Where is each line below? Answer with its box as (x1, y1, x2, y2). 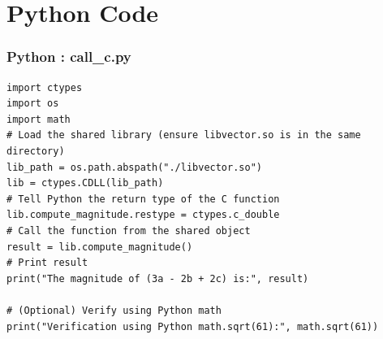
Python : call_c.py (6, 46, 131, 67)
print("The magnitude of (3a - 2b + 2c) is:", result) (6, 272, 309, 285)
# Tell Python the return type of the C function (6, 193, 280, 205)
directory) (6, 145, 65, 157)
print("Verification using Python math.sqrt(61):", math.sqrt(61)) (6, 320, 379, 332)
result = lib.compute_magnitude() (6, 241, 193, 253)
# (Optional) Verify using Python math (6, 304, 222, 316)
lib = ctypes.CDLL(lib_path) (6, 177, 164, 189)
